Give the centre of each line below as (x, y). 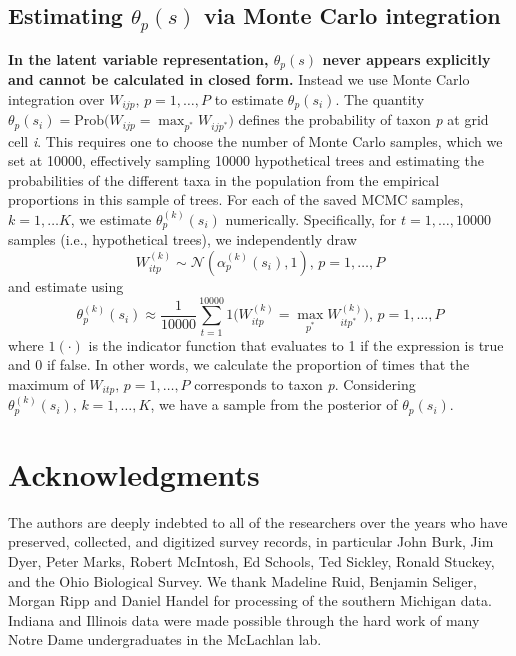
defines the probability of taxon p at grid (363, 119)
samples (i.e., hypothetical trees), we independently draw (182, 239)
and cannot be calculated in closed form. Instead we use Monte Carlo (239, 79)
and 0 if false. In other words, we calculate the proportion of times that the (239, 364)
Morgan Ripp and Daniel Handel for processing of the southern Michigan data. (250, 600)
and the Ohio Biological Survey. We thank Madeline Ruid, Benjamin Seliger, (242, 580)
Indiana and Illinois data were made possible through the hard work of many (244, 619)
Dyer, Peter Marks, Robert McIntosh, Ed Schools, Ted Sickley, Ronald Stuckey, (251, 561)
